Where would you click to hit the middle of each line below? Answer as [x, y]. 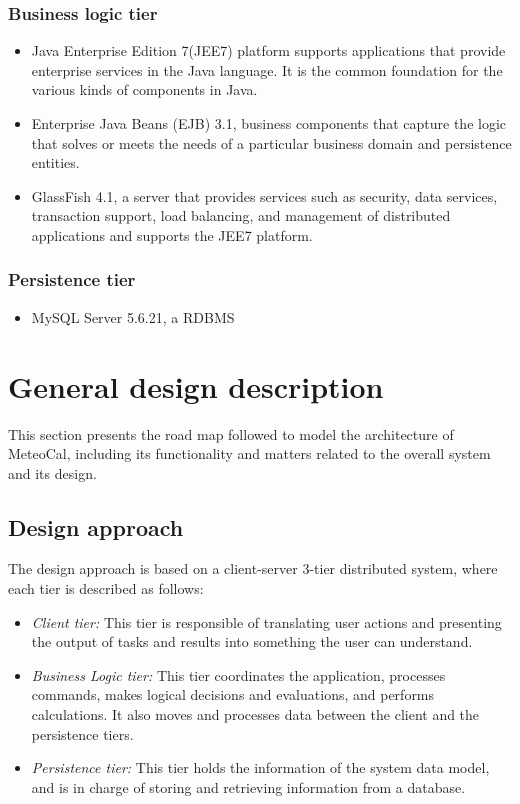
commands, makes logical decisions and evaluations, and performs [233, 694]
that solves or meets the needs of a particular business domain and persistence [271, 142]
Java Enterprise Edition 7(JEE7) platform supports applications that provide [268, 50]
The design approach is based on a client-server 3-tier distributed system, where [253, 568]
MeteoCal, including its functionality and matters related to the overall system [249, 453]
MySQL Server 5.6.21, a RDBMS [133, 316]
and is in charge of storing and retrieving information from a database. [248, 786]
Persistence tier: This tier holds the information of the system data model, [260, 767]
